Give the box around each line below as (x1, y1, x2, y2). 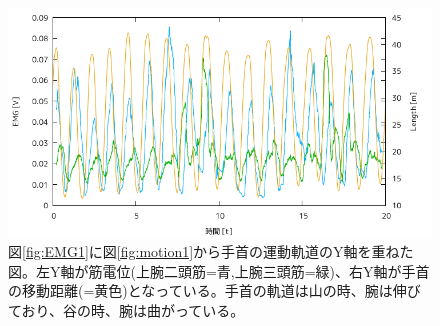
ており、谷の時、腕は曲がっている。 (8, 300, 245, 321)
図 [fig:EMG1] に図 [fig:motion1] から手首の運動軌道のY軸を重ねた (8, 241, 414, 262)
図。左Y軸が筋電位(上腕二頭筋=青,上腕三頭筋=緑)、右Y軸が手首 (8, 260, 430, 281)
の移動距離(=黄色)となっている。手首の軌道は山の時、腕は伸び (8, 280, 421, 301)
